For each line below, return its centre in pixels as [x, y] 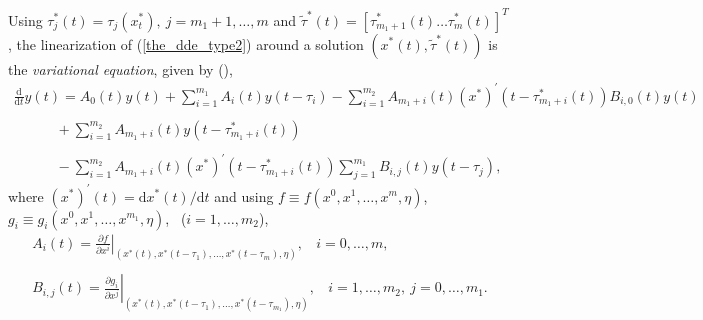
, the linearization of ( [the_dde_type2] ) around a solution [186, 43]
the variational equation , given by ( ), [120, 68]
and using [244, 195]
